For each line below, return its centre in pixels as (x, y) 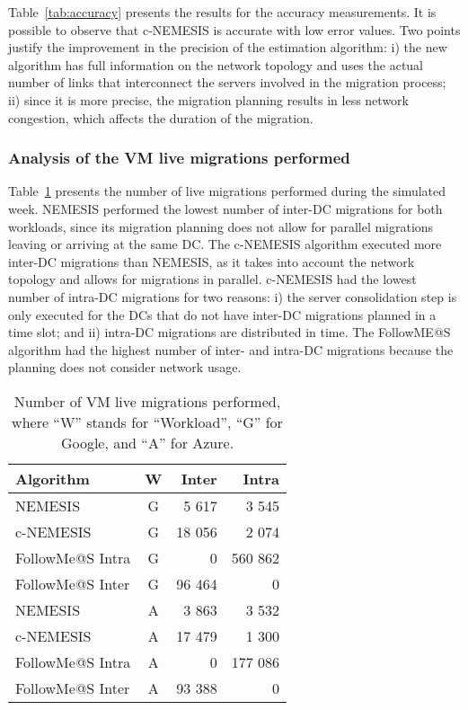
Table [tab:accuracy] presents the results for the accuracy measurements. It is (222, 12)
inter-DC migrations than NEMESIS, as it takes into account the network (212, 261)
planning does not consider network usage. (125, 367)
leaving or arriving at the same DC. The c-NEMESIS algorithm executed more (225, 244)
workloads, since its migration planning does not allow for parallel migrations (221, 226)
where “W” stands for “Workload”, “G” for (147, 422)
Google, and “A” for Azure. (147, 442)
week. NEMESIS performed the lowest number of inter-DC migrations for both (225, 208)
